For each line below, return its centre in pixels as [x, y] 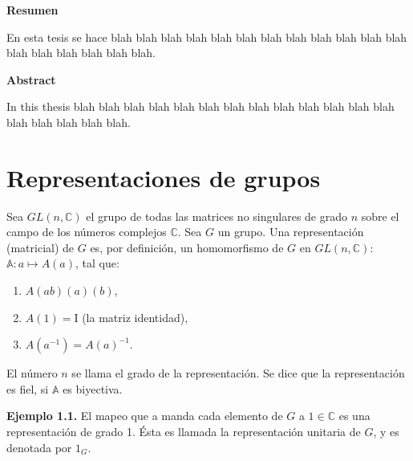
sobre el [380, 216]
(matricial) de [40, 247]
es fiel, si [28, 388]
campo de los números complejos [87, 232]
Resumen [32, 10]
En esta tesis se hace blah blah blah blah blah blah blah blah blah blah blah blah [207, 37]
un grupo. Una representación [291, 232]
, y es [386, 432]
